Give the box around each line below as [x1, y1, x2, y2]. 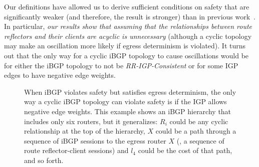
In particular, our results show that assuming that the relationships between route [4, 21, 252, 31]
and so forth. [24, 155, 64, 165]
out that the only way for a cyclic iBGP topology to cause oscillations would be [4, 50, 249, 60]
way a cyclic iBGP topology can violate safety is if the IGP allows [24, 96, 227, 107]
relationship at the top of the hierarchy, [24, 126, 145, 136]
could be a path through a [155, 126, 236, 136]
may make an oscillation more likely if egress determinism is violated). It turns [4, 40, 246, 51]
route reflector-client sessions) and [24, 145, 129, 156]
